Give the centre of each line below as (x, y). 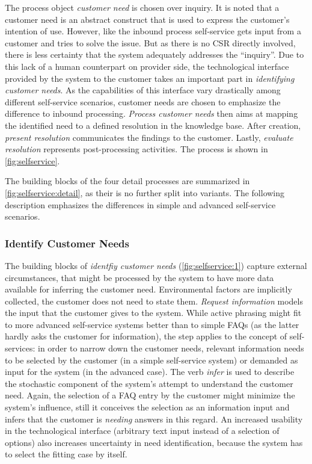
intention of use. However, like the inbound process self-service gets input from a (153, 31)
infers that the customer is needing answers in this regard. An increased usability (154, 419)
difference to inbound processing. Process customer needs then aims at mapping (151, 113)
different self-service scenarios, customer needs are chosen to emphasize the (143, 101)
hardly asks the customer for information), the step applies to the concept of (146, 336)
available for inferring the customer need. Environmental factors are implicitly (148, 289)
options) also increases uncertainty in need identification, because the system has (154, 442)
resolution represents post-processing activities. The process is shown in (136, 149)
